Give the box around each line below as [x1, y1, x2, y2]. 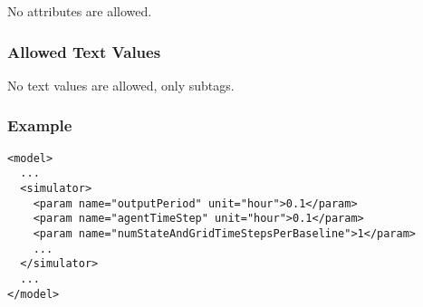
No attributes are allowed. [7, 2, 152, 20]
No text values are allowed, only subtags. [7, 75, 235, 94]
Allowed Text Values [7, 40, 161, 62]
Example [7, 114, 72, 137]
